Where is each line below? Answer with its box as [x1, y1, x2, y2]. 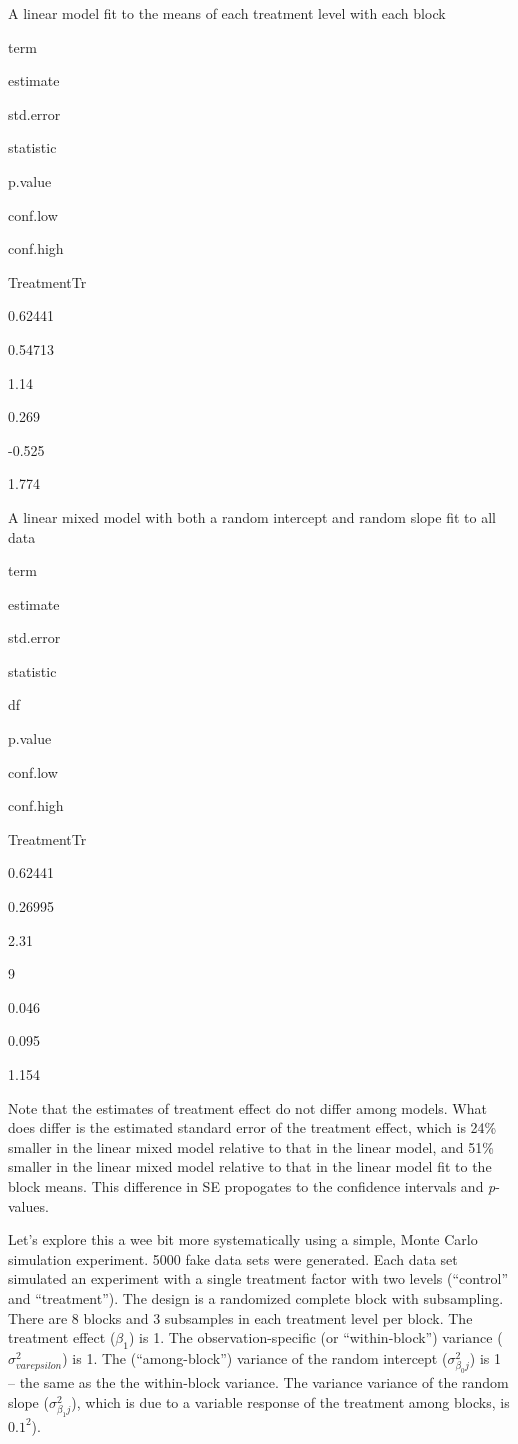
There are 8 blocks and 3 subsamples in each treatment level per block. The [8, 1307, 473, 1328]
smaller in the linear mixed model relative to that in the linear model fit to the [8, 1156, 492, 1177]
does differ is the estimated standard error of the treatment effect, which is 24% [8, 1117, 497, 1138]
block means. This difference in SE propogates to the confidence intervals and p [8, 1175, 496, 1196]
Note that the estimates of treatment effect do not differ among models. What [8, 1097, 487, 1118]
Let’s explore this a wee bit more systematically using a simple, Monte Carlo [8, 1229, 478, 1250]
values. [8, 1195, 49, 1216]
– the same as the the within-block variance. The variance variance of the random [8, 1372, 509, 1393]
